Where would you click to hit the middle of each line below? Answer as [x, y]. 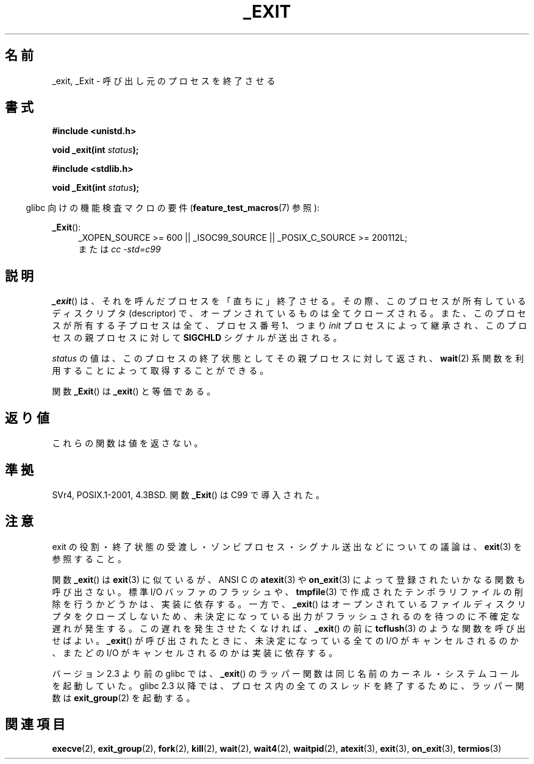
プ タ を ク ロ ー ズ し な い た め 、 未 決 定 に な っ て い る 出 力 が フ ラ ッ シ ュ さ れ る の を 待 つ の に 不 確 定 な [286, 616]
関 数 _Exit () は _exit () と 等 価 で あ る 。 [134, 391]
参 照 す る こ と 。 [89, 559]
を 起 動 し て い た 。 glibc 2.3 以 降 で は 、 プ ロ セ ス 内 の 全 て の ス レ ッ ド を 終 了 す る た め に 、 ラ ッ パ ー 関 [288, 685]
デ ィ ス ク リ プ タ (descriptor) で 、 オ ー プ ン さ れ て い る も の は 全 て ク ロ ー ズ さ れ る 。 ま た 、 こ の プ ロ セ [289, 313]
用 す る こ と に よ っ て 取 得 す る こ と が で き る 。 [160, 371]
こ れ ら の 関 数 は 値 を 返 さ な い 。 [127, 443]
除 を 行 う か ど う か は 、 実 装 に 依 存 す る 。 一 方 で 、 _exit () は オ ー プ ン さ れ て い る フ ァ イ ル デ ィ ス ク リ [289, 604]
